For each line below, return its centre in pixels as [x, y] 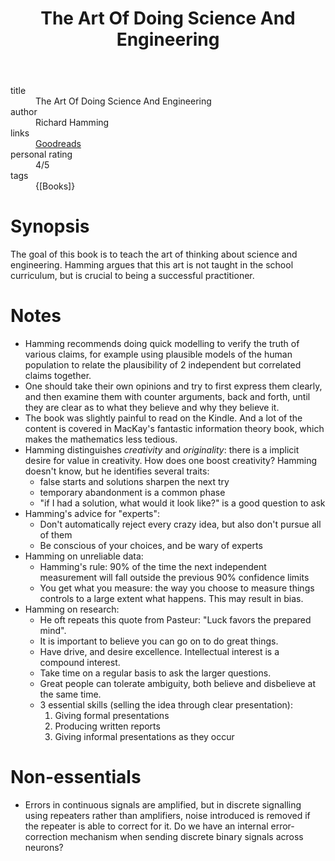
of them [56, 535]
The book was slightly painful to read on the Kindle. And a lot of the [163, 418]
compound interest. [80, 663]
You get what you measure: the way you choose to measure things [177, 588]
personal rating [41, 154]
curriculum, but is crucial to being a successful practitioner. [132, 276]
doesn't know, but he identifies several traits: [117, 471]
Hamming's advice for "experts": [92, 514]
